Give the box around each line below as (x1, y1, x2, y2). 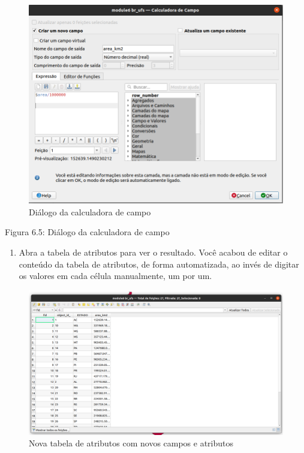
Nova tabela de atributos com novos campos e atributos (29, 437, 234, 449)
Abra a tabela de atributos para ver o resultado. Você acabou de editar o (19, 246, 288, 258)
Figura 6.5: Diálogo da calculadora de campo (5, 226, 170, 238)
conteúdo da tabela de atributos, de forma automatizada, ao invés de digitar (19, 257, 299, 270)
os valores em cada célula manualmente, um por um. (19, 269, 212, 282)
